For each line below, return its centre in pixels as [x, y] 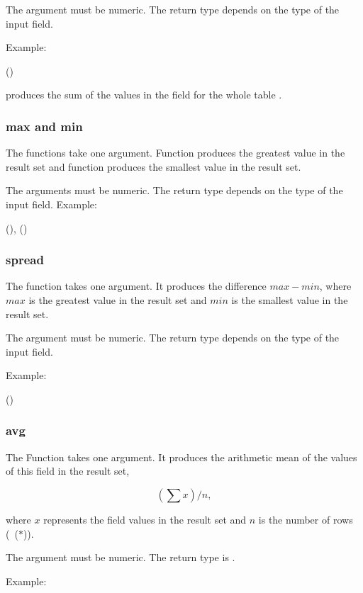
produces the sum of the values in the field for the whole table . [144, 95]
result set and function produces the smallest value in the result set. [153, 166]
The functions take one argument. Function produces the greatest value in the [175, 153]
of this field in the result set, [68, 471]
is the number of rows [306, 519]
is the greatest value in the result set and [118, 299]
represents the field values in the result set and [145, 519]
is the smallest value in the [290, 299]
